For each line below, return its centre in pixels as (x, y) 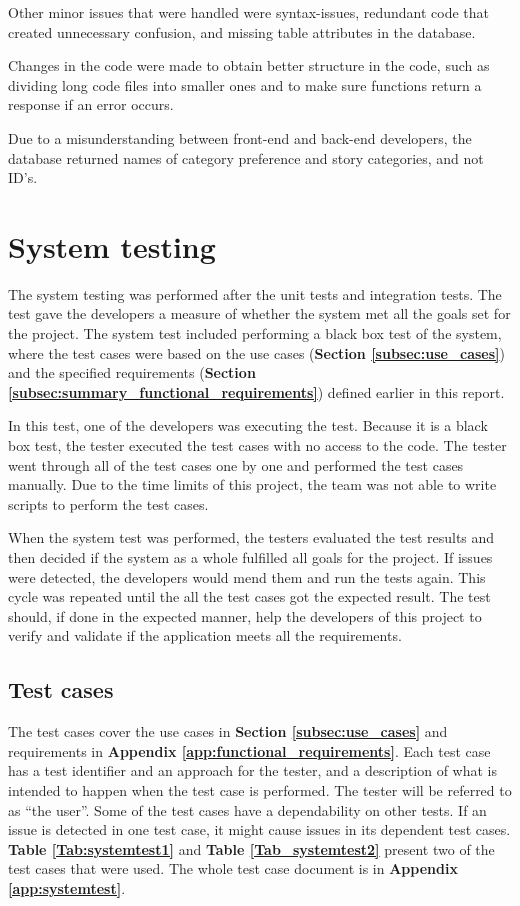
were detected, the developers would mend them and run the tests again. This (247, 576)
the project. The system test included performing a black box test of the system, (255, 333)
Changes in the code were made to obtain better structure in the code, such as (249, 65)
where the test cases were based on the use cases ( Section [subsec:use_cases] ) (257, 352)
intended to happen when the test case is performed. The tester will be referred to (260, 789)
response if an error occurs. (91, 104)
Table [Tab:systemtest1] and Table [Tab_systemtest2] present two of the (251, 848)
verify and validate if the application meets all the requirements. (205, 635)
